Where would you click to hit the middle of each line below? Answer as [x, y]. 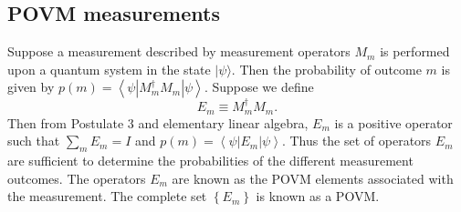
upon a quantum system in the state [109, 69]
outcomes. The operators [77, 178]
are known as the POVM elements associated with [313, 178]
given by [31, 87]
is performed [415, 51]
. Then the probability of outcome [326, 69]
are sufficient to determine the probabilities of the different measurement [210, 161]
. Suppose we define [259, 87]
